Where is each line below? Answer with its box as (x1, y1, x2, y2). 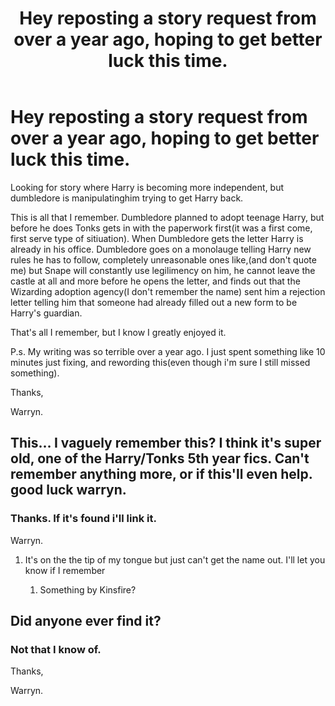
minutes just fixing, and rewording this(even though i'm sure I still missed (10, 356, 311, 368)
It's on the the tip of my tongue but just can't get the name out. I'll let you (24, 553, 326, 566)
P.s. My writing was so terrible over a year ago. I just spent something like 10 (10, 345, 326, 357)
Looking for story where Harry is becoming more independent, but (10, 181, 285, 193)
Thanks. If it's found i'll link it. (10, 512, 157, 526)
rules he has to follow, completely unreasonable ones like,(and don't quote (10, 253, 317, 266)
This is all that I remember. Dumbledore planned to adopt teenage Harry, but (10, 211, 325, 223)
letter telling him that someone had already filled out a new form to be (10, 296, 298, 308)
